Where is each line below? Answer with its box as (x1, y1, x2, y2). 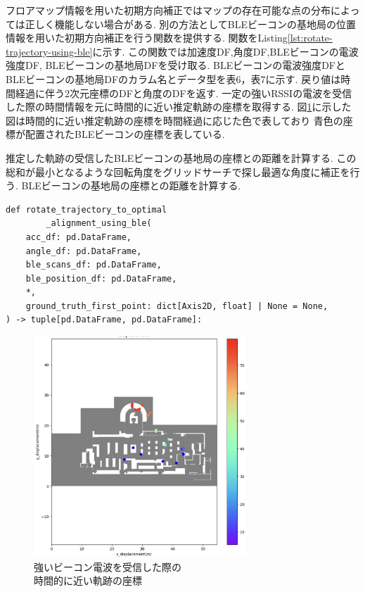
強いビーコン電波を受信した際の (34, 559, 181, 574)
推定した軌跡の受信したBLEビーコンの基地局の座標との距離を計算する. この (6, 150, 357, 165)
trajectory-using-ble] (6, 44, 93, 58)
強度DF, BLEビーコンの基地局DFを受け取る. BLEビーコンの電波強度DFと (6, 58, 346, 73)
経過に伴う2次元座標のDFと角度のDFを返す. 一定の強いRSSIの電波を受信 (15, 85, 352, 100)
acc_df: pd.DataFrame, (25, 232, 132, 242)
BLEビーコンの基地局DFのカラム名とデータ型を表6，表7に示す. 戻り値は (6, 71, 341, 86)
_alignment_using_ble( (46, 218, 152, 229)
